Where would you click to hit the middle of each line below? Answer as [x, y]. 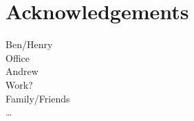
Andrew [22, 71]
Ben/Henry [29, 44]
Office [18, 57]
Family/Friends [38, 98]
